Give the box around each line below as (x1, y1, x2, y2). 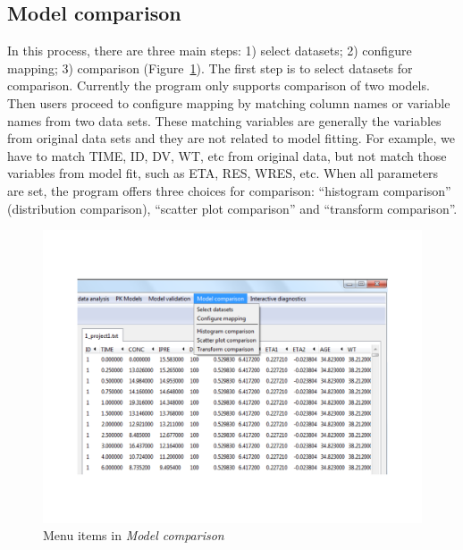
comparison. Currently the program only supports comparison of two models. (7, 76, 430, 95)
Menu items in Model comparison (43, 526, 224, 545)
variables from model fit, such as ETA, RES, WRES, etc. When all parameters (7, 164, 439, 182)
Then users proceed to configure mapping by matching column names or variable (7, 93, 450, 112)
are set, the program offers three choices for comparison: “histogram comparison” (7, 181, 451, 199)
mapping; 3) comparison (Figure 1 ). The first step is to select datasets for (7, 58, 413, 77)
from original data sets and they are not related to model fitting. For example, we (7, 129, 456, 148)
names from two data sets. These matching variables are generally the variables (7, 111, 442, 130)
